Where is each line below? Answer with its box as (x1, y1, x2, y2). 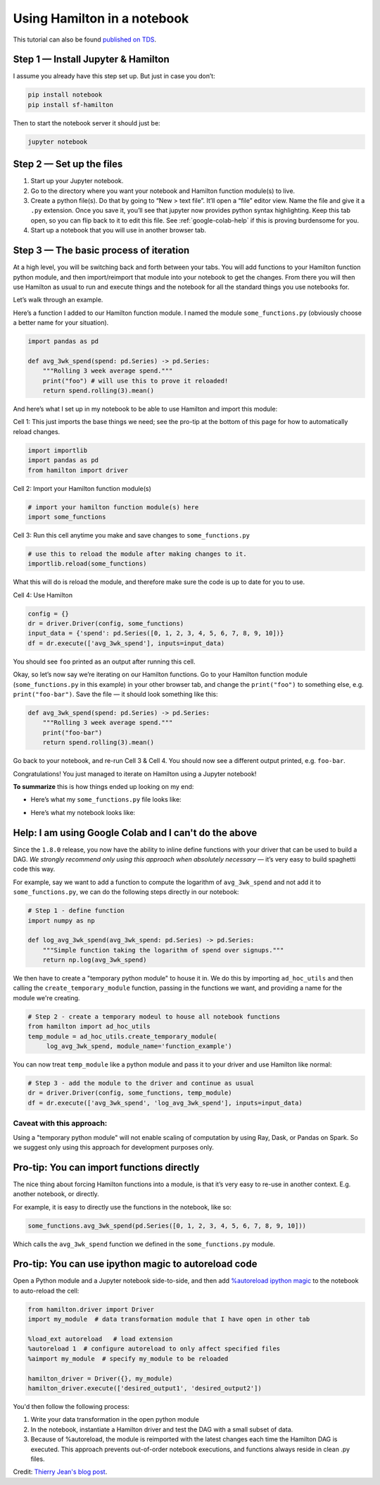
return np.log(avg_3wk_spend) (42, 956, 147, 964)
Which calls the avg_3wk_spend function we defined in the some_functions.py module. (13, 1240, 276, 1248)
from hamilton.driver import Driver (27, 1305, 155, 1313)
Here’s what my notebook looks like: (30, 808, 136, 816)
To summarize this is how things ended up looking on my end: (13, 782, 194, 790)
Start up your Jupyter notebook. (30, 177, 124, 185)
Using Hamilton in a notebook (13, 11, 189, 26)
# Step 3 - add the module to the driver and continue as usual (27, 1079, 255, 1087)
